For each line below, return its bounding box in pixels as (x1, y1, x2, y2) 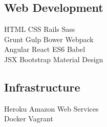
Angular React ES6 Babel (4, 44, 85, 55)
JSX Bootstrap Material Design (4, 53, 103, 64)
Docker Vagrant (4, 113, 53, 124)
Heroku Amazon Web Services (4, 103, 99, 114)
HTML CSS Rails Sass (4, 24, 75, 34)
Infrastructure (4, 79, 80, 95)
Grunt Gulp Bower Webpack (4, 33, 94, 44)
